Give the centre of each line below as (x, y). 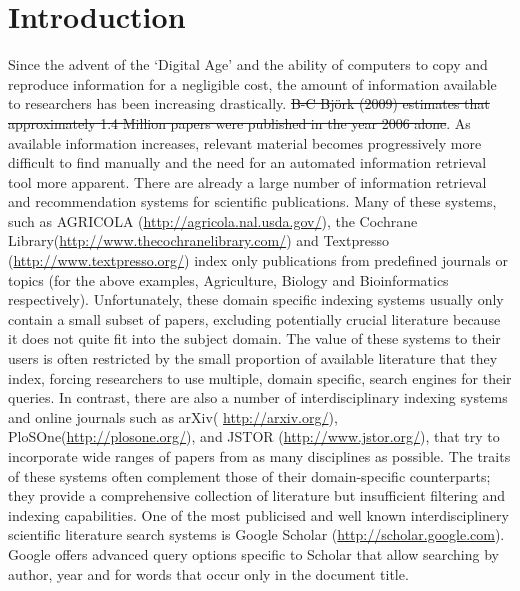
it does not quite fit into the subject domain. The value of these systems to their (254, 338)
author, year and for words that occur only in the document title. (208, 573)
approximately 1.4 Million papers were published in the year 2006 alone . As (239, 122)
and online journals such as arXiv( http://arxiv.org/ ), (173, 416)
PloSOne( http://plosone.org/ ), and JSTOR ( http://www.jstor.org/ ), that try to (254, 436)
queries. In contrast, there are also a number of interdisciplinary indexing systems (258, 397)
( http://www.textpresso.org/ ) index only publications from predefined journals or (258, 260)
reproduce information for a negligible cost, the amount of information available (252, 83)
